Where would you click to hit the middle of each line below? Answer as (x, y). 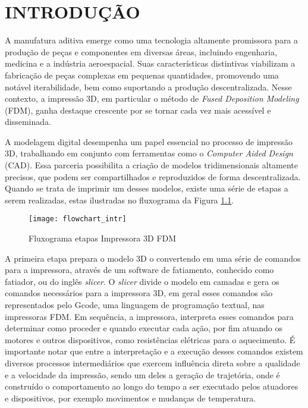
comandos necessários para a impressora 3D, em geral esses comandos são (139, 293)
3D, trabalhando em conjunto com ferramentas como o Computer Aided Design (149, 153)
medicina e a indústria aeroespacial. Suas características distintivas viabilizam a (150, 63)
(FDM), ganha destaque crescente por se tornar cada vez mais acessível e (138, 110)
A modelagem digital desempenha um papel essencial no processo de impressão (149, 141)
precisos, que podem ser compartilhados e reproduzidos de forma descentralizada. (153, 176)
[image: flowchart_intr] (78, 219)
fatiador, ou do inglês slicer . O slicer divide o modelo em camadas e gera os (142, 281)
